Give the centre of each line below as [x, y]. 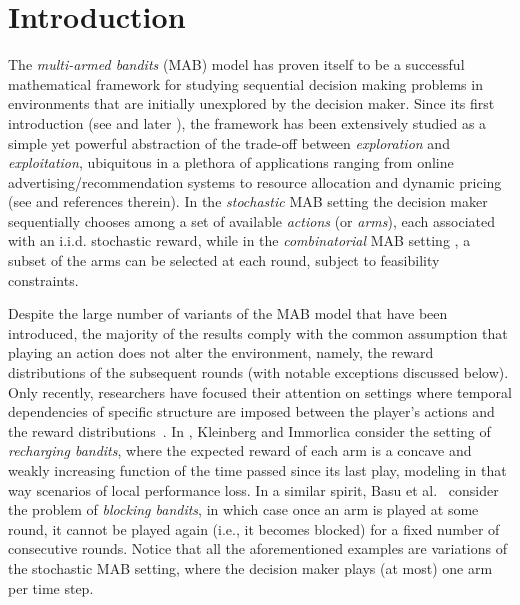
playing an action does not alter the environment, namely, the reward [221, 352]
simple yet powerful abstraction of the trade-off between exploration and [229, 142]
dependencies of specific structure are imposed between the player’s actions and [251, 411]
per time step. [51, 587]
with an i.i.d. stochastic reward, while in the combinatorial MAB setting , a [239, 240]
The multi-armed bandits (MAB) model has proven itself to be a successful [236, 64]
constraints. [43, 279]
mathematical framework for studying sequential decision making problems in [245, 83]
